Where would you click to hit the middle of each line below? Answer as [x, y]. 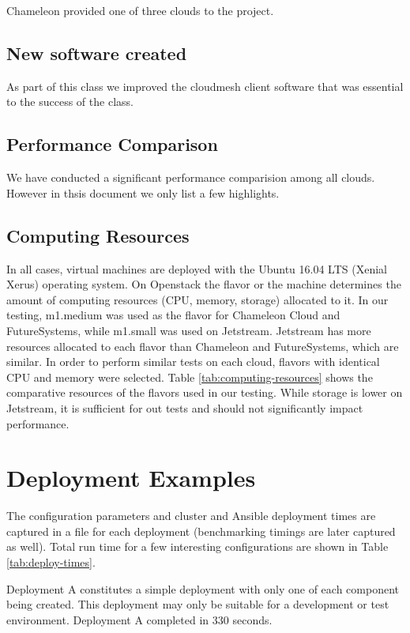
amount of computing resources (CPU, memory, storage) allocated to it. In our [197, 299]
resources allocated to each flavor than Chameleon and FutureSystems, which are [203, 346]
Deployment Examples [131, 478]
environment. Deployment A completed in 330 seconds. [139, 619]
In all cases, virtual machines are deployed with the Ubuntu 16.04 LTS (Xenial [197, 268]
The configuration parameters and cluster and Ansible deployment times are [191, 516]
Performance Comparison [112, 144]
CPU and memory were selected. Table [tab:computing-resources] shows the [190, 377]
